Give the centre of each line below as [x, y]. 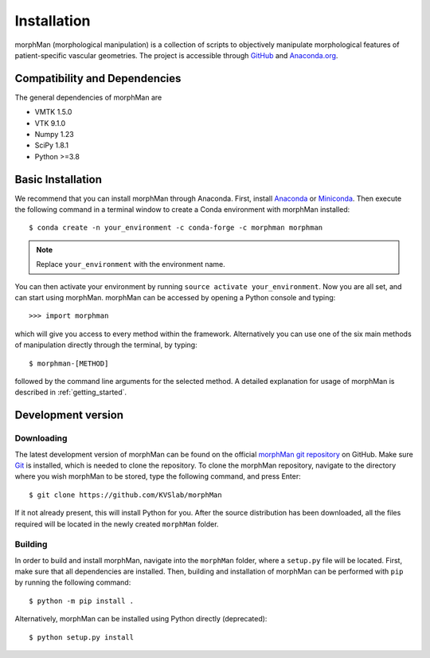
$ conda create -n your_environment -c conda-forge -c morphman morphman [176, 228]
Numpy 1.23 [55, 135]
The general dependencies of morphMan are [88, 97]
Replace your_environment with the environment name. [131, 264]
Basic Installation [59, 179]
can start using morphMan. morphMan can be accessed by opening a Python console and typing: [175, 298]
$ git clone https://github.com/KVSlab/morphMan [125, 495]
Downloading [41, 438]
